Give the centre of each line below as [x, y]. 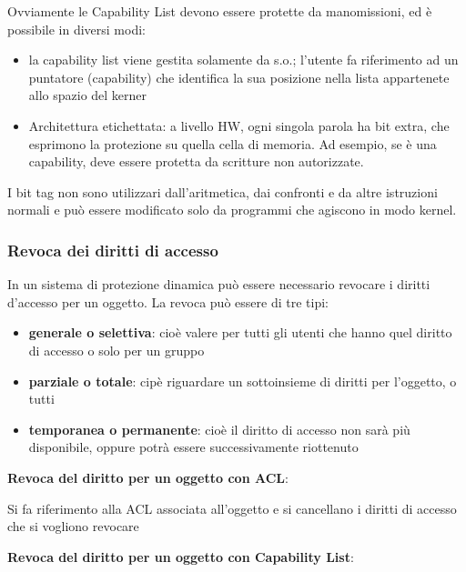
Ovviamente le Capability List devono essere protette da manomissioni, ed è [220, 11]
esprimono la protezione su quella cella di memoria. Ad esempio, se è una [233, 143]
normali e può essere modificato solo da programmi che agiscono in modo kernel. [232, 210]
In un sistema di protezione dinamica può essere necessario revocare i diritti [219, 284]
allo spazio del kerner [88, 95]
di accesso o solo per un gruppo [116, 350]
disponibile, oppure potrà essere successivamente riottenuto [193, 447]
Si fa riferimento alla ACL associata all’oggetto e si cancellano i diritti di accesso [232, 508]
